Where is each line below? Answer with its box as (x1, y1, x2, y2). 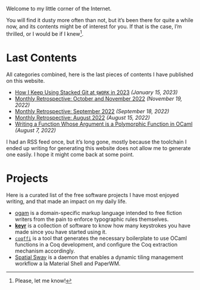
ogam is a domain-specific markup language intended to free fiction (14, 209, 182, 216)
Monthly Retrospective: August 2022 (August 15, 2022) (14, 114, 151, 121)
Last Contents (6, 51, 77, 64)
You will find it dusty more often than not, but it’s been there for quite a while (6, 17, 193, 23)
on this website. (6, 77, 45, 84)
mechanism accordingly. (14, 247, 76, 254)
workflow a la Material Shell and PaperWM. (14, 260, 121, 267)
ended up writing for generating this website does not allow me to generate (6, 144, 191, 151)
